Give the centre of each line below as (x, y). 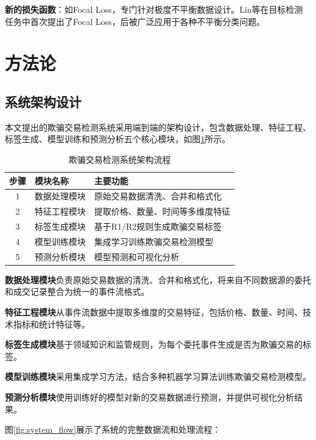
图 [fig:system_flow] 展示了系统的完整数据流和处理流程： (113, 429)
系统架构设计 (43, 101)
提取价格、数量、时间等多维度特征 (162, 211)
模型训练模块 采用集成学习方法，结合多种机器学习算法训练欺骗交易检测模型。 (158, 376)
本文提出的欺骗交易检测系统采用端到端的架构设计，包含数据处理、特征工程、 (158, 127)
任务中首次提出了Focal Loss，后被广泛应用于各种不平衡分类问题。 (135, 21)
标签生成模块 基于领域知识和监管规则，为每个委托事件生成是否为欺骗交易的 (154, 344)
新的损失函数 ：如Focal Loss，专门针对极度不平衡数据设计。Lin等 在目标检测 (154, 9)
